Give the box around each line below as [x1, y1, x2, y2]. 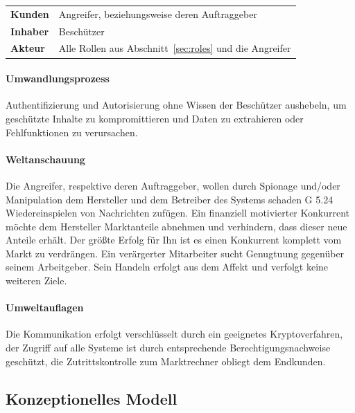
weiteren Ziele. [6, 273, 67, 288]
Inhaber [10, 24, 49, 38]
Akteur [10, 41, 45, 55]
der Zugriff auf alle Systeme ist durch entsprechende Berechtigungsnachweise [6, 340, 331, 355]
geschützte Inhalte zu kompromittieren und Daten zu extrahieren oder [6, 111, 304, 125]
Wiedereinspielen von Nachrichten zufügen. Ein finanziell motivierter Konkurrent [6, 205, 350, 220]
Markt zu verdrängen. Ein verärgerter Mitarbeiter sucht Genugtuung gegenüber [6, 246, 345, 260]
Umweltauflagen [6, 300, 84, 315]
